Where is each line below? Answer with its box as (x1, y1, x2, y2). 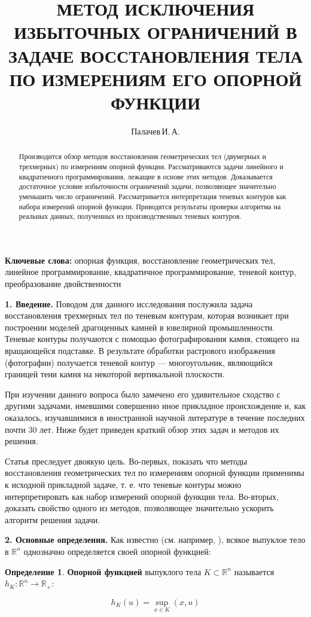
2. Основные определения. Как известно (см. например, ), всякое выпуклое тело (5, 533, 306, 546)
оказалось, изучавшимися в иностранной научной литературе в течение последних (5, 411, 305, 423)
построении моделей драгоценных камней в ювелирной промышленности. (5, 320, 275, 333)
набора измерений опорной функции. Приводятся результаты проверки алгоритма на (19, 201, 281, 211)
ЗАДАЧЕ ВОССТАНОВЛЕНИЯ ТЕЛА (8, 43, 303, 68)
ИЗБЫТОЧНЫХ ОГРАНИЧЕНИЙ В (14, 20, 297, 44)
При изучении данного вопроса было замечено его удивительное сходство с (5, 387, 280, 400)
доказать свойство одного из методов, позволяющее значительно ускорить (5, 502, 274, 514)
